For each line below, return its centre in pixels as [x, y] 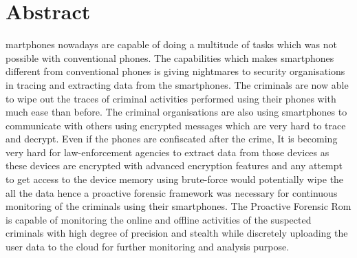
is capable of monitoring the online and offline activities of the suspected [159, 219]
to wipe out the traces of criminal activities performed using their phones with [171, 98]
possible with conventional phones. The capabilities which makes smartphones [170, 57]
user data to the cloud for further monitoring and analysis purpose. [148, 247]
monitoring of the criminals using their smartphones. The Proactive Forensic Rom [178, 206]
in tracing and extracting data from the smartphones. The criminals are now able [177, 84]
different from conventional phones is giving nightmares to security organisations [175, 71]
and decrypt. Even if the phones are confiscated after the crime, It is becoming [172, 139]
